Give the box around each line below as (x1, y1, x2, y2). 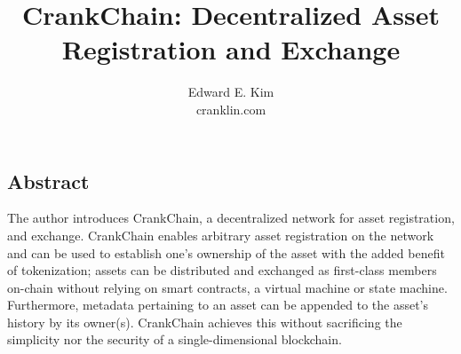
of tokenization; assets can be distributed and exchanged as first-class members (7, 261, 437, 279)
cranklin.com (195, 99, 266, 118)
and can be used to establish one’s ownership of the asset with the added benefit (7, 243, 445, 262)
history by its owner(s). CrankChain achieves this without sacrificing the (7, 312, 402, 331)
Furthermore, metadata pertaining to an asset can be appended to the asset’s (7, 295, 429, 314)
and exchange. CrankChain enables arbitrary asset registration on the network (7, 225, 434, 244)
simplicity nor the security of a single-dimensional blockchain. (7, 330, 342, 349)
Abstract (7, 167, 90, 194)
